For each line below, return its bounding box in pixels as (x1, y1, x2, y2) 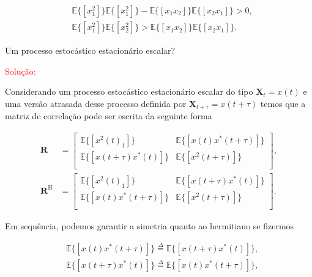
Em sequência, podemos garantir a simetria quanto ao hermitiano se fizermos (5, 220, 294, 232)
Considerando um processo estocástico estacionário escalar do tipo (5, 85, 253, 98)
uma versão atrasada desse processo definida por (5, 97, 187, 109)
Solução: (5, 64, 36, 77)
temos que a (260, 97, 306, 109)
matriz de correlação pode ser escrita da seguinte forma (5, 109, 212, 122)
